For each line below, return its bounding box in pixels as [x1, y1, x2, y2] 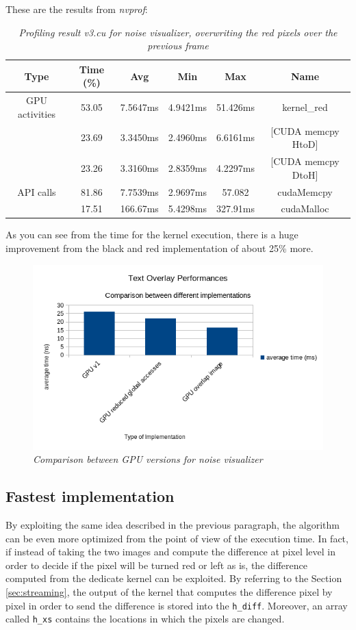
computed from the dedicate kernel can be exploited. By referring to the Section [5, 571, 342, 585]
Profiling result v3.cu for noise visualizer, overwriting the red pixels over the [18, 25, 338, 39]
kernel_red [282, 100, 328, 114]
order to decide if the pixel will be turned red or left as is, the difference [5, 557, 307, 572]
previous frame [147, 38, 209, 53]
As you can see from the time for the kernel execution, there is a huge [5, 227, 298, 242]
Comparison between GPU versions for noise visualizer [33, 452, 263, 466]
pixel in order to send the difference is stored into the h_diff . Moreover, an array [5, 598, 348, 612]
